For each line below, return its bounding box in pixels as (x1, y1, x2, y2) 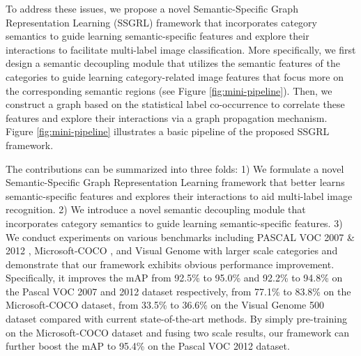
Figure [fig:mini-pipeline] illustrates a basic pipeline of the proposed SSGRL (6, 124, 330, 139)
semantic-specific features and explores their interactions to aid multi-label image (6, 188, 353, 203)
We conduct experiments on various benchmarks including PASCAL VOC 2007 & (6, 229, 355, 244)
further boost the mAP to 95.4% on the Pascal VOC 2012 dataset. (6, 339, 290, 353)
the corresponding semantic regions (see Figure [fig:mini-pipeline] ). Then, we (6, 83, 332, 98)
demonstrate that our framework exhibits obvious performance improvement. (6, 256, 335, 271)
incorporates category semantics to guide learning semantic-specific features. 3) (6, 215, 343, 230)
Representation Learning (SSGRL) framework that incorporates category (6, 15, 317, 29)
